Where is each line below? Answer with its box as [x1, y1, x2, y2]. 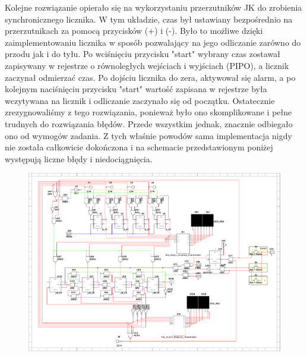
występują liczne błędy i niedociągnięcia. [5, 152, 153, 165]
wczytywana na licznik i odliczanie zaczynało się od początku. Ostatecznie [5, 94, 275, 106]
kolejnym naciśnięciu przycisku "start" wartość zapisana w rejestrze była [5, 83, 267, 95]
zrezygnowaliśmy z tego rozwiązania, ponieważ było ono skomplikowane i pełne [5, 106, 292, 118]
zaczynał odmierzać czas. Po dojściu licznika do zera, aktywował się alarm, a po [5, 71, 296, 83]
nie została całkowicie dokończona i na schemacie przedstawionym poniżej [5, 141, 273, 153]
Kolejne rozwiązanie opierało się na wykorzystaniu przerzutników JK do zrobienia [5, 1, 302, 13]
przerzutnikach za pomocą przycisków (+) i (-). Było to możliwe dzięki [5, 24, 263, 37]
